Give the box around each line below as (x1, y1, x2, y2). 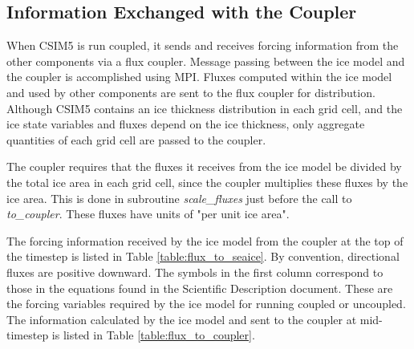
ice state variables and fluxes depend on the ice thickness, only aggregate (6, 116, 365, 132)
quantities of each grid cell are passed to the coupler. (6, 131, 266, 148)
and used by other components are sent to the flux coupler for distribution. (6, 83, 375, 100)
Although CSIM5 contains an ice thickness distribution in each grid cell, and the (6, 99, 403, 116)
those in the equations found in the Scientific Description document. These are (6, 279, 393, 296)
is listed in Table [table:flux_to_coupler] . (51, 327, 255, 343)
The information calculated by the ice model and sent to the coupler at (6, 310, 357, 327)
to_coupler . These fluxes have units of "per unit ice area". (6, 205, 290, 222)
